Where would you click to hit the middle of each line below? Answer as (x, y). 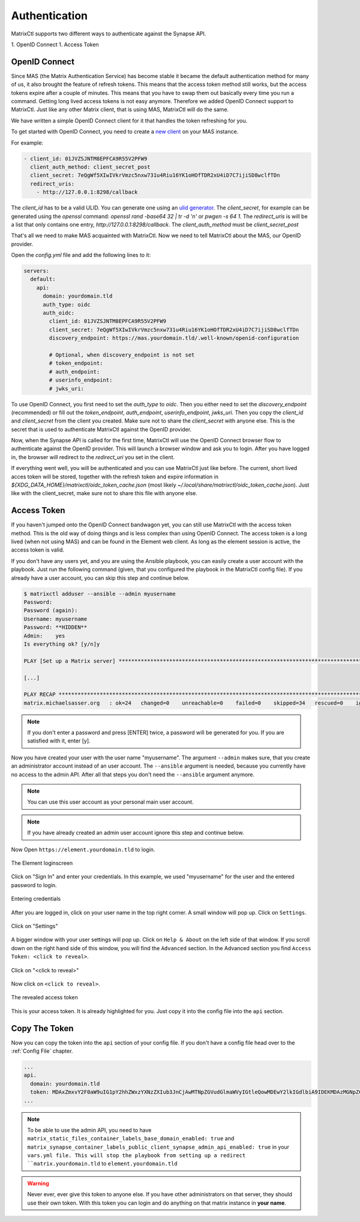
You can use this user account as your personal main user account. (111, 802)
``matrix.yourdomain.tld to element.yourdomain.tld (103, 1164)
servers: (37, 271)
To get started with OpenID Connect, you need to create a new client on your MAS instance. (125, 131)
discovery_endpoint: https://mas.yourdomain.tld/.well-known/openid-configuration (174, 338)
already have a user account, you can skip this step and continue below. (100, 578)
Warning (38, 1183)
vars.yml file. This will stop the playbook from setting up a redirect (136, 1156)
